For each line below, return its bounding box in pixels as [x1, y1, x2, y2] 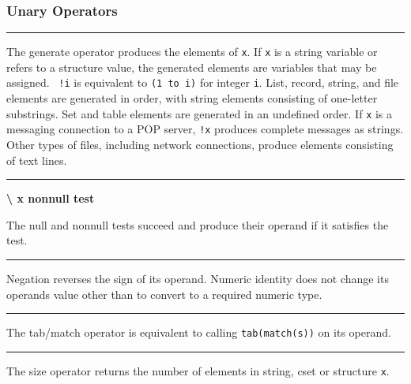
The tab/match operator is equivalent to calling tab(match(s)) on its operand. [6, 324, 391, 341]
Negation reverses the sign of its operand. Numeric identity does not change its [6, 270, 389, 286]
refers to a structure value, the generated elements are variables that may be [6, 58, 377, 75]
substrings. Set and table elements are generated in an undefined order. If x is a [6, 105, 393, 121]
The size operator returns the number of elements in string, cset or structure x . [6, 362, 390, 378]
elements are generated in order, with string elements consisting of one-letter [6, 90, 378, 106]
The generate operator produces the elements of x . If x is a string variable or [6, 43, 378, 60]
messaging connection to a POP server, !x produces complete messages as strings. [6, 121, 404, 137]
